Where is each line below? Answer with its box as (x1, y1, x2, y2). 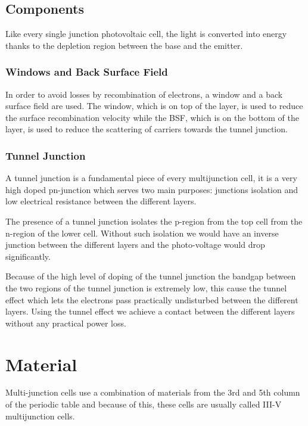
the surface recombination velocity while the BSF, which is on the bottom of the (5, 111, 299, 123)
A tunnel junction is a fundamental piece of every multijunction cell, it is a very (5, 172, 297, 184)
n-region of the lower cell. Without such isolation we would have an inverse (5, 226, 279, 239)
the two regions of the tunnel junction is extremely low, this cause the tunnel (5, 281, 287, 294)
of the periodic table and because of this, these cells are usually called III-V (5, 398, 282, 411)
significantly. (5, 250, 51, 262)
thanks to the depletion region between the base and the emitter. (5, 39, 243, 51)
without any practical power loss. (5, 316, 126, 329)
